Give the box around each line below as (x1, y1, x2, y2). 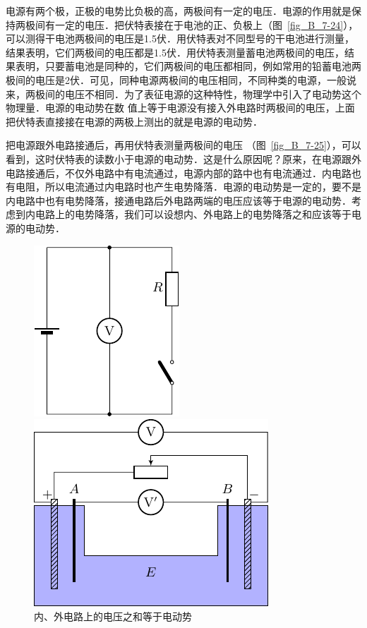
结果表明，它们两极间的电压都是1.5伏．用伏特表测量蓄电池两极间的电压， (6, 44, 344, 59)
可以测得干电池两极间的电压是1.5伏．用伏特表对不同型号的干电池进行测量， (6, 31, 354, 46)
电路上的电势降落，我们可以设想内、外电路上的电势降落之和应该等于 (35, 207, 351, 222)
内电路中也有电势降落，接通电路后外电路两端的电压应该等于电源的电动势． (6, 193, 351, 207)
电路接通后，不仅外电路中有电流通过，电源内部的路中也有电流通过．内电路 (6, 165, 351, 180)
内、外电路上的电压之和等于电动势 (34, 608, 192, 623)
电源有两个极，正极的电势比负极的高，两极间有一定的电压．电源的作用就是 (6, 4, 351, 18)
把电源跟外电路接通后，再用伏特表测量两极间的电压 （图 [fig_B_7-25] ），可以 (6, 138, 361, 152)
